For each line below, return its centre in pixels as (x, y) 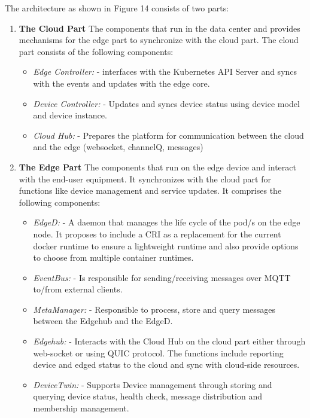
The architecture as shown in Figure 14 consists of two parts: (117, 8)
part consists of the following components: (96, 51)
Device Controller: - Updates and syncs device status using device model (166, 103)
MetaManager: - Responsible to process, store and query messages (154, 309)
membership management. (81, 408)
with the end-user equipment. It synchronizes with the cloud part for (145, 179)
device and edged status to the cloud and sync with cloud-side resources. (166, 364)
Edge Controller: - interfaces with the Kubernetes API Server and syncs (165, 71)
